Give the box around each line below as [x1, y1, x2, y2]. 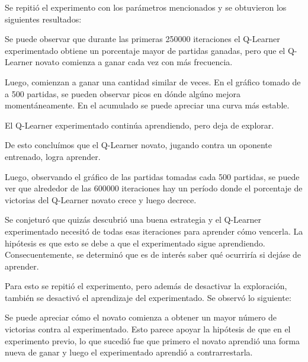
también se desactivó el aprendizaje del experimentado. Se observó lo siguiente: [5, 291, 291, 303]
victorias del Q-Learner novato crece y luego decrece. [5, 193, 197, 206]
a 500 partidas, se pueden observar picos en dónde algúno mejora [5, 87, 240, 100]
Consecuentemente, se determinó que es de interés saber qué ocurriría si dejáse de [5, 248, 301, 261]
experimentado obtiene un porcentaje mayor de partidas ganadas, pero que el [5, 44, 285, 56]
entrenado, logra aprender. [5, 150, 101, 162]
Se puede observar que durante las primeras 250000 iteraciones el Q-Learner [5, 33, 280, 45]
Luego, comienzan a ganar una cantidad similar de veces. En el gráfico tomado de [5, 75, 301, 88]
